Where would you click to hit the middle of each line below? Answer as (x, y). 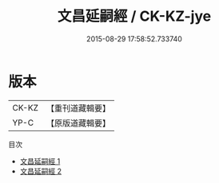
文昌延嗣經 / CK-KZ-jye (134, 16)
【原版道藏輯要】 (78, 123)
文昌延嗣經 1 (40, 161)
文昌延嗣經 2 (41, 171)
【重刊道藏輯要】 (78, 108)
